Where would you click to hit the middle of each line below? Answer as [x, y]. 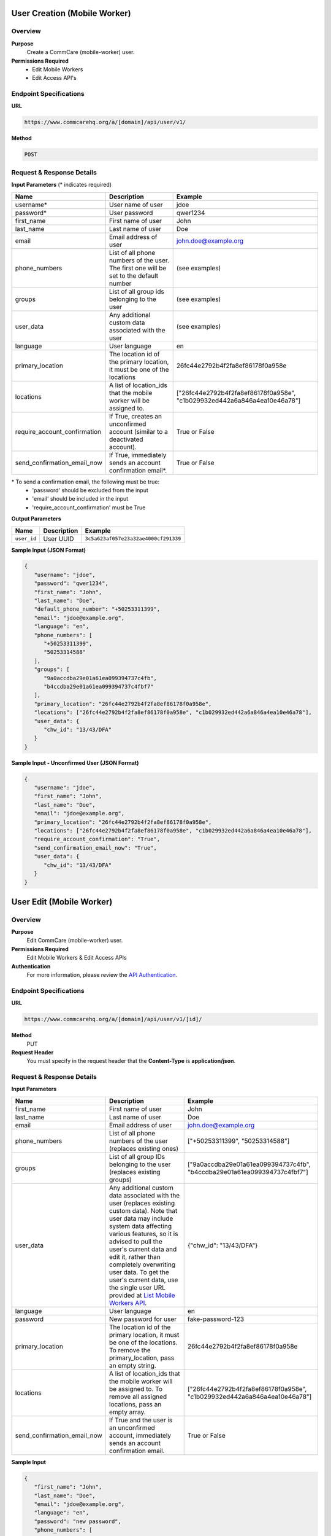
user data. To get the [139, 1272]
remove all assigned [138, 1397]
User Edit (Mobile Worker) [62, 902]
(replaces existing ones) [144, 1148]
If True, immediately [138, 455]
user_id [26, 539]
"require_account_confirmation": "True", [97, 839]
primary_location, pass [142, 1358]
